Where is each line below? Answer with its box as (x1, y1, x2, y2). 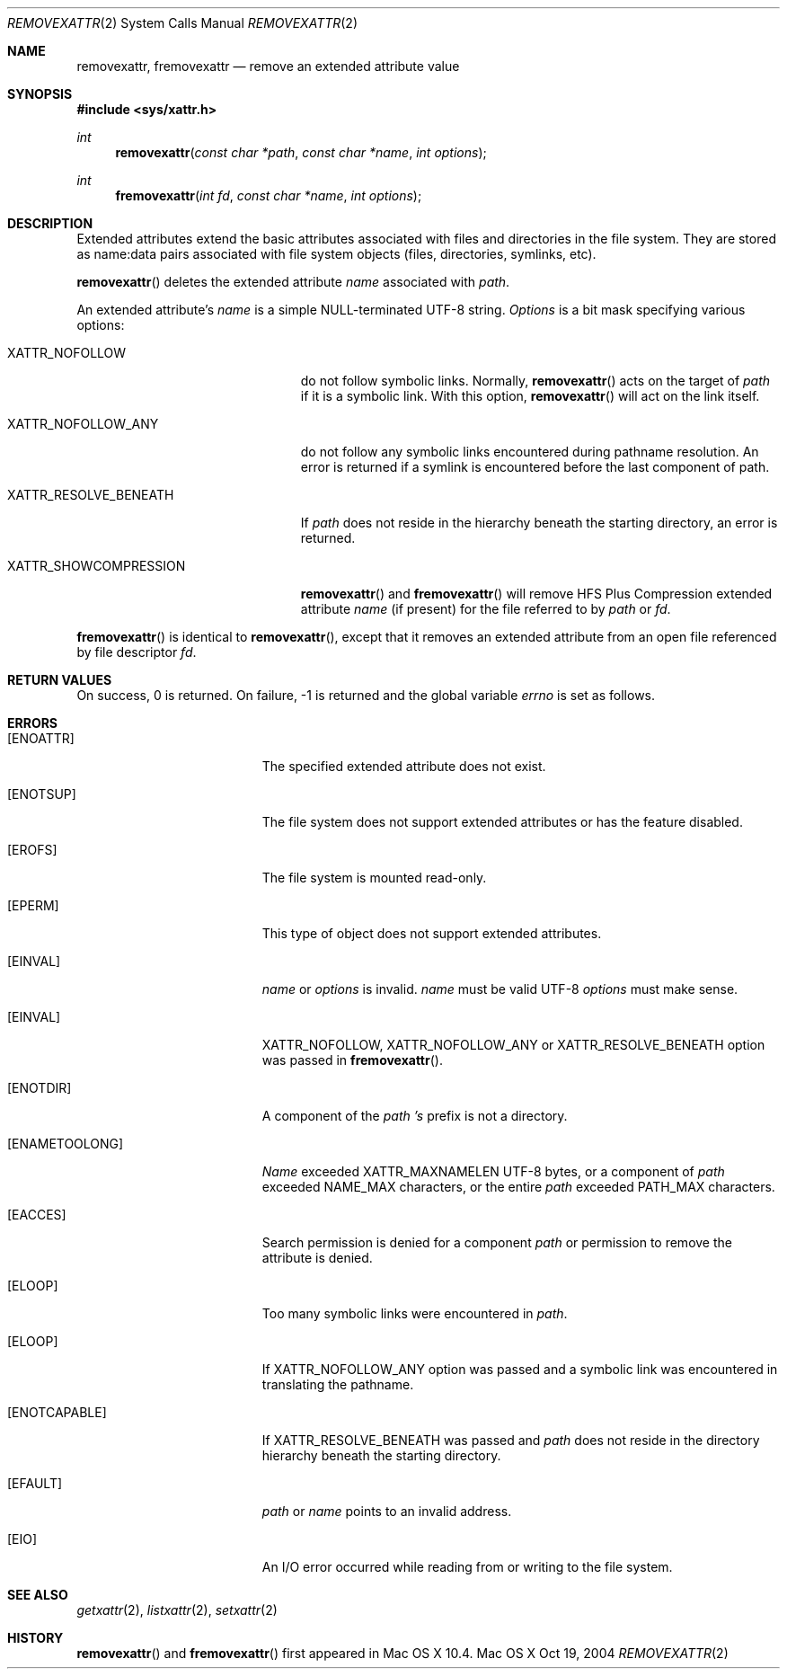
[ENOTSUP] (7, 786, 76, 802)
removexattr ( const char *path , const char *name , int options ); (115, 145, 487, 160)
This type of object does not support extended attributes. (261, 926, 602, 941)
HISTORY (7, 1630, 64, 1645)
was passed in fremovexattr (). (261, 1052, 443, 1068)
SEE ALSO (7, 1587, 68, 1602)
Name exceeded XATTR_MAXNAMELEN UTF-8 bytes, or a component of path (261, 1164, 725, 1179)
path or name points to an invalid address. (261, 1503, 512, 1519)
